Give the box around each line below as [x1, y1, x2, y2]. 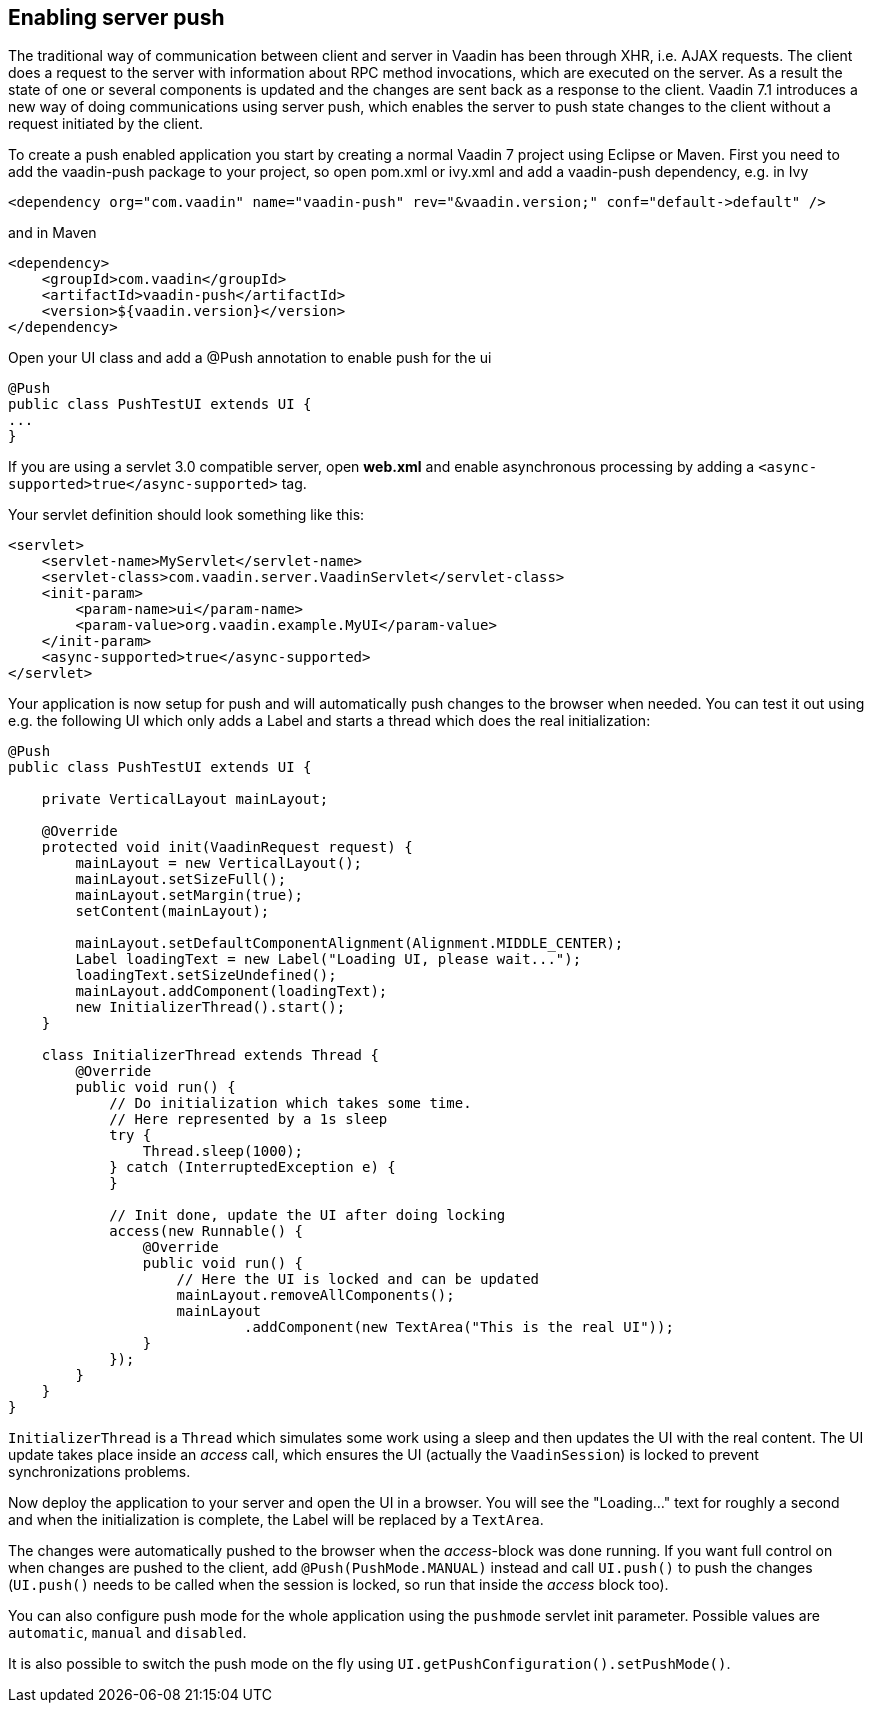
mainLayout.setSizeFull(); [75, 871, 287, 888]
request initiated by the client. [8, 115, 204, 133]
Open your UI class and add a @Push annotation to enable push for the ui [8, 349, 492, 367]
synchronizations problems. [8, 1463, 191, 1481]
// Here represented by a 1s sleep [109, 1111, 388, 1128]
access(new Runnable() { [109, 1223, 304, 1240]
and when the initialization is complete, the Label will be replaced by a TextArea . [8, 1511, 544, 1529]
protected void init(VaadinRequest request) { [41, 839, 413, 856]
